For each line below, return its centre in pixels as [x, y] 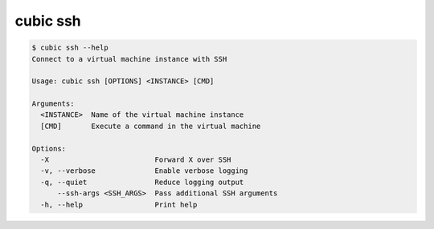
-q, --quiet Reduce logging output [142, 182]
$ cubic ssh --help [70, 48]
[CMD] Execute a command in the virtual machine [151, 126]
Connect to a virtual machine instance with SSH [129, 59]
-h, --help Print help [119, 205]
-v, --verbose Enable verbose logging [144, 171]
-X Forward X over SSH [136, 160]
